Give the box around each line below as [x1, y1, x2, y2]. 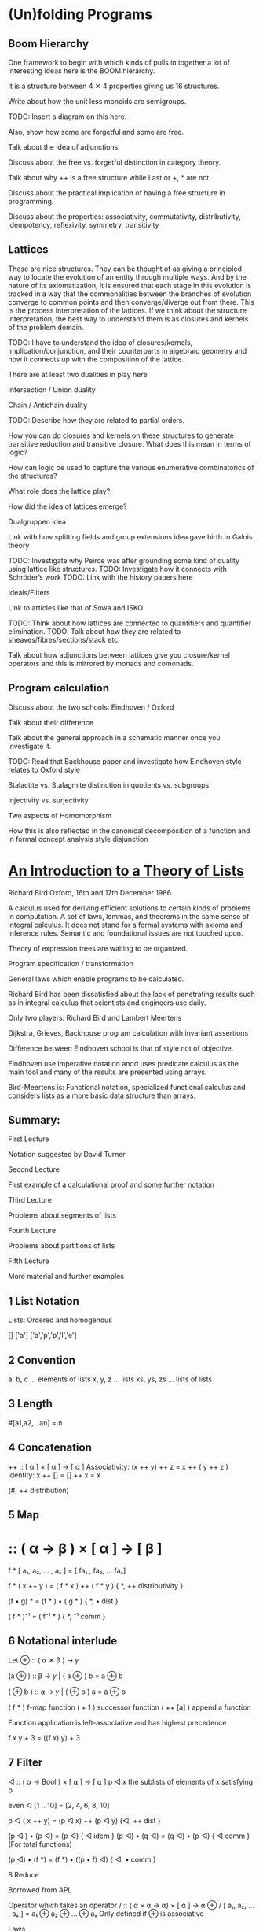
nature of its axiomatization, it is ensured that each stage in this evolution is [8, 280, 252, 290]
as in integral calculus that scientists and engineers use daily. [8, 998, 206, 1007]
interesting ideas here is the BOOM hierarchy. [8, 66, 155, 76]
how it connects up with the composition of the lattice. [8, 354, 184, 364]
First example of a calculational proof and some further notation [8, 1180, 214, 1190]
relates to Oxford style [8, 765, 81, 774]
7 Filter [8, 1756, 43, 1770]
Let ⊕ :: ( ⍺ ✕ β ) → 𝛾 [8, 1655, 79, 1665]
